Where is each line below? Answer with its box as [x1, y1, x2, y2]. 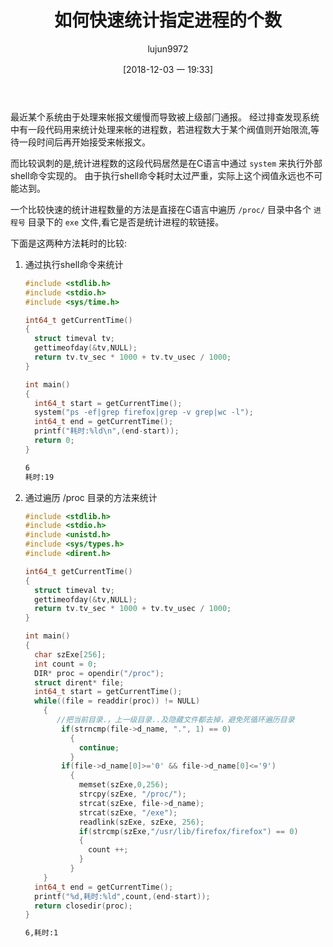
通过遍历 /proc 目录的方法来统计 [24, 491, 158, 503]
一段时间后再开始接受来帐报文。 [18, 136, 151, 148]
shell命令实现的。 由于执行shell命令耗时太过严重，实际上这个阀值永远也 [10, 169, 306, 181]
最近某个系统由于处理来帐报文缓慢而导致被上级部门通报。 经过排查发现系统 [10, 111, 320, 123]
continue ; [78, 742, 120, 753]
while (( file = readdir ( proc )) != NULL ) [34, 696, 201, 706]
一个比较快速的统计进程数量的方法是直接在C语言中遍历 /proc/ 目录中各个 [10, 203, 312, 215]
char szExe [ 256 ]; [34, 649, 107, 660]
